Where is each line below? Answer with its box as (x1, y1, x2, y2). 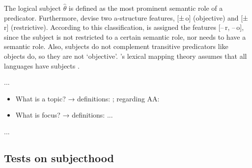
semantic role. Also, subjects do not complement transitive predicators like (4, 41, 228, 51)
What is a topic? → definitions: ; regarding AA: (15, 93, 160, 103)
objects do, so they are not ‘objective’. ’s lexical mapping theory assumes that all (4, 50, 247, 61)
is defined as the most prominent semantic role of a (68, 3, 223, 13)
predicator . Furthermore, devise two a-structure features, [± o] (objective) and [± (4, 12, 249, 23)
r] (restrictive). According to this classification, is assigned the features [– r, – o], (4, 22, 244, 32)
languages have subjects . (4, 60, 80, 71)
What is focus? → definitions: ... (15, 110, 113, 120)
